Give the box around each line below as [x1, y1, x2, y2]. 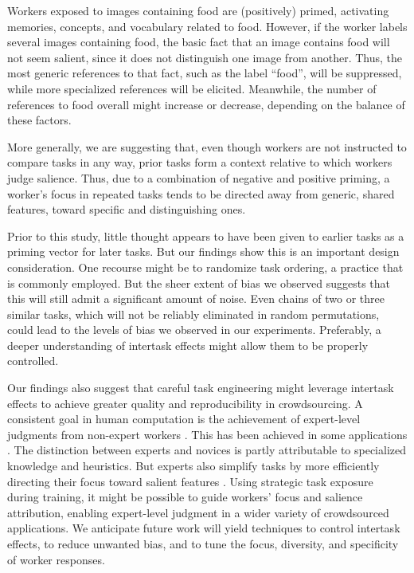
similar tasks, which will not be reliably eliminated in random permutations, [7, 305, 380, 322]
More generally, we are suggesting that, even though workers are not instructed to [7, 138, 407, 155]
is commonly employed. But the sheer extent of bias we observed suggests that [7, 274, 391, 291]
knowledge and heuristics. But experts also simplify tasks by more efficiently [7, 457, 380, 474]
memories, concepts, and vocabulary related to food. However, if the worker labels [7, 18, 408, 34]
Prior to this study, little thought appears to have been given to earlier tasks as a [7, 227, 404, 244]
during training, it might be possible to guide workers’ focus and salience [7, 489, 363, 505]
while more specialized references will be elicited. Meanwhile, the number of [7, 80, 377, 96]
